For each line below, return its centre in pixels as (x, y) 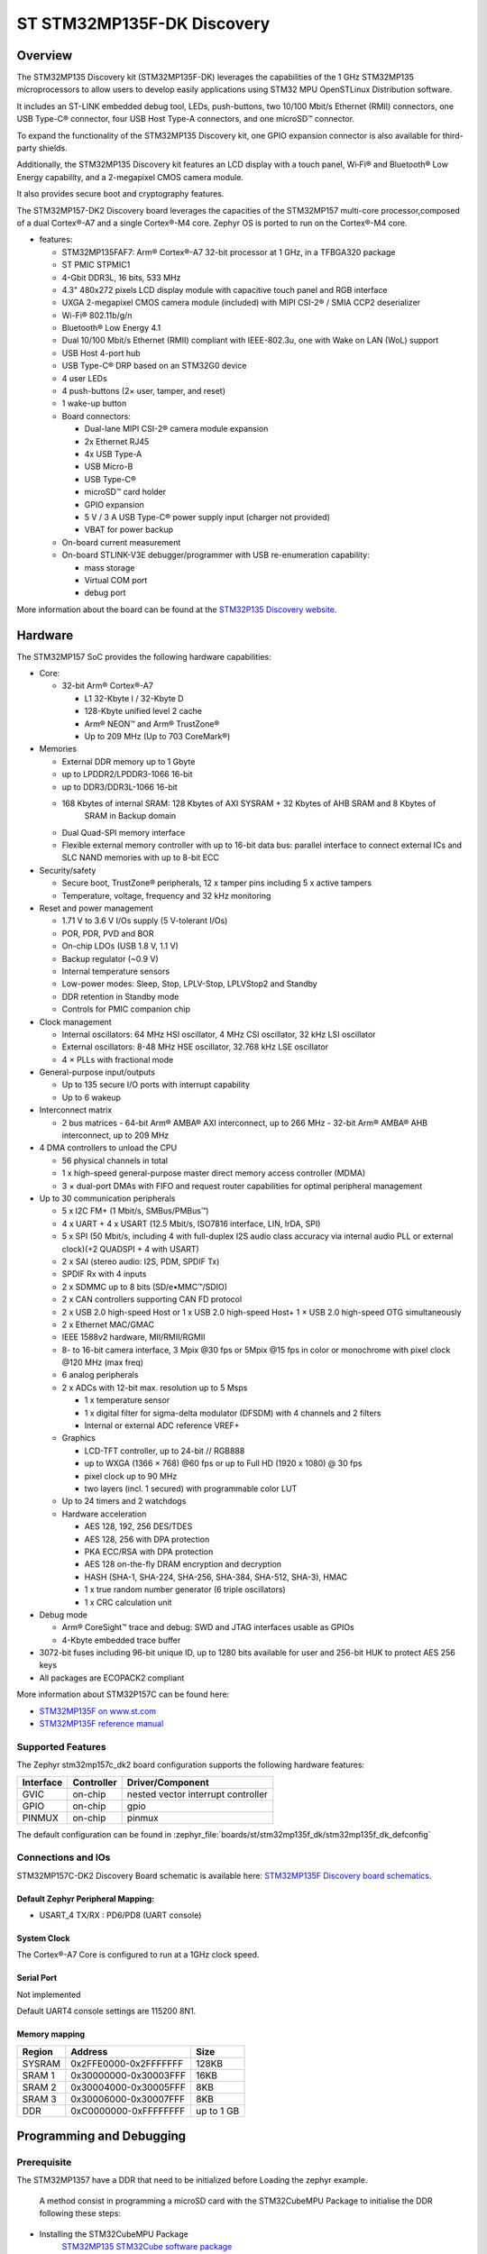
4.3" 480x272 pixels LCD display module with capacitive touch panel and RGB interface (225, 289)
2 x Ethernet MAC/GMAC (108, 1324)
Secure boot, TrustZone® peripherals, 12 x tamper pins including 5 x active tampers (217, 883)
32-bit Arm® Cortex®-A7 (107, 686)
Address (89, 2051)
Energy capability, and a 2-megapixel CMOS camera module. (130, 177)
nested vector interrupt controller (197, 1794)
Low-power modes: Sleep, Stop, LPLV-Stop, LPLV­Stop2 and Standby (189, 984)
